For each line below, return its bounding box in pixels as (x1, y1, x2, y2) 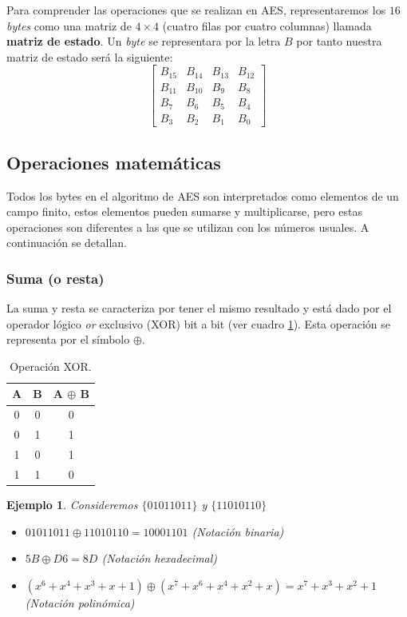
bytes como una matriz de (6, 17, 132, 34)
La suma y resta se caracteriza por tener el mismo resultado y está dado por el (6, 300, 392, 316)
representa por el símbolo (6, 331, 130, 348)
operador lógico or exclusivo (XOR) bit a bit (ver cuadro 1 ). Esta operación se (6, 315, 390, 332)
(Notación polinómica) (25, 594, 135, 611)
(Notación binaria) (192, 523, 284, 539)
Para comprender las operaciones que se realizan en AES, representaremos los (6, 2, 386, 18)
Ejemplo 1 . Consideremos (6, 496, 138, 512)
